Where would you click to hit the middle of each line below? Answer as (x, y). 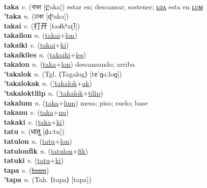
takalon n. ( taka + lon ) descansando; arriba (70, 64)
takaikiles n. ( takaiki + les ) (45, 54)
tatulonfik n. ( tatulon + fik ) (46, 150)
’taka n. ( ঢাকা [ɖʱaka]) (36, 16)
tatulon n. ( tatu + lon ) (38, 141)
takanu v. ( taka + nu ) (36, 112)
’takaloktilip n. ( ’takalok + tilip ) (54, 93)
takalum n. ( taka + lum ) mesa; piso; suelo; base (76, 102)
